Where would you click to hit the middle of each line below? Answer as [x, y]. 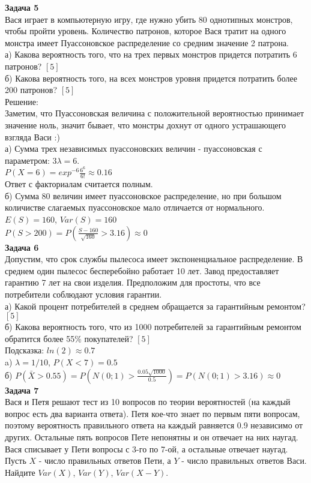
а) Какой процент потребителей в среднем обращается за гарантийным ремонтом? [155, 306]
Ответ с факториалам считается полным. [79, 184]
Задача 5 [22, 7]
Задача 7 [22, 390]
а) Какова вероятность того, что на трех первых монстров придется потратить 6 [151, 54]
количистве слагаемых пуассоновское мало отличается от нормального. [135, 207]
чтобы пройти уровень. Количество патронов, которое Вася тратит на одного [146, 31]
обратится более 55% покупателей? [69, 338]
